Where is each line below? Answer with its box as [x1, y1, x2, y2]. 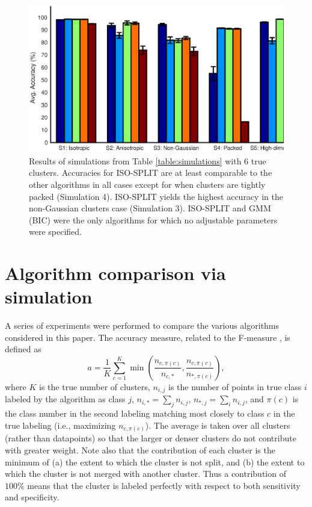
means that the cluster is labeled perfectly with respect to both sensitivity [27, 479, 301, 491]
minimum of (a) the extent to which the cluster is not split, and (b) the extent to [5, 455, 305, 468]
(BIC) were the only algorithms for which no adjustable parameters [29, 213, 278, 226]
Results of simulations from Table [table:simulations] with [29, 154, 242, 167]
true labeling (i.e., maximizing [5, 418, 116, 431]
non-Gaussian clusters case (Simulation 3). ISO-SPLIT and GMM [29, 202, 271, 214]
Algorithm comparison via [5, 261, 226, 285]
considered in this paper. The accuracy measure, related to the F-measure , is [5, 331, 290, 343]
